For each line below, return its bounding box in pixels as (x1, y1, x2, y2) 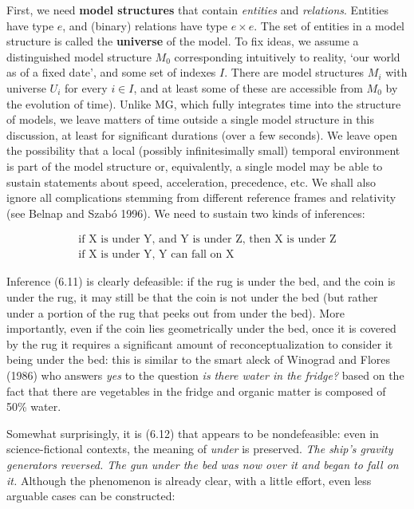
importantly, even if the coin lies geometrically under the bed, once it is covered (6, 320, 396, 337)
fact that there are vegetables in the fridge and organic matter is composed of (6, 382, 386, 399)
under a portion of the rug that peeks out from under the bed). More (6, 304, 345, 321)
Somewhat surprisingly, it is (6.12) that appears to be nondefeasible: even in (6, 424, 379, 441)
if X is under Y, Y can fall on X (78, 249, 235, 261)
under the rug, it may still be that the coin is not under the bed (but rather (6, 288, 378, 305)
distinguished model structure (6, 48, 152, 65)
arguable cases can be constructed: (6, 487, 175, 504)
